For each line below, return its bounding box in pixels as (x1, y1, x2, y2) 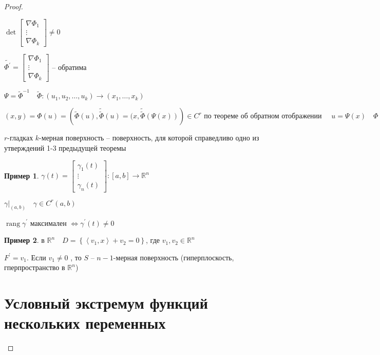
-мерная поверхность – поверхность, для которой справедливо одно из (39, 132, 259, 143)
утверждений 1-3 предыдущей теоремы (4, 142, 126, 153)
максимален (30, 217, 67, 228)
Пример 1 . (4, 170, 39, 181)
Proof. (4, 1, 23, 11)
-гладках (7, 132, 33, 143)
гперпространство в (4, 262, 65, 273)
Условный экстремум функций (4, 292, 208, 313)
